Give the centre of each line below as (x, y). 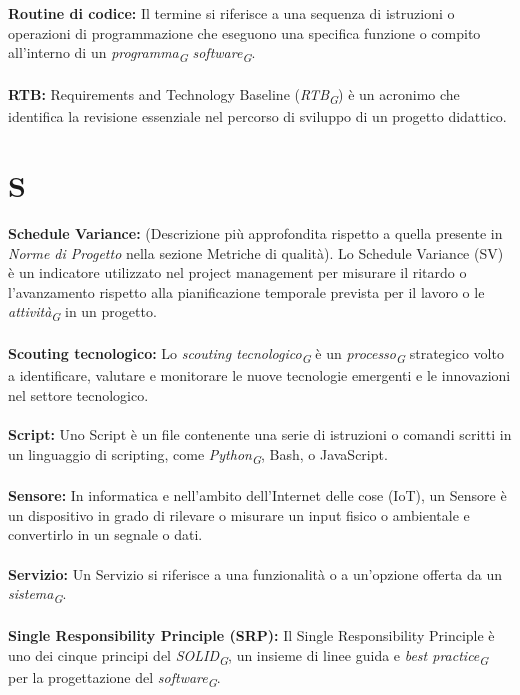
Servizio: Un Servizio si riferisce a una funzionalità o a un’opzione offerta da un (255, 573)
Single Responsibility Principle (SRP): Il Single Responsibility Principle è (251, 634)
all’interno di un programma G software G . (132, 54)
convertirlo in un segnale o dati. (105, 534)
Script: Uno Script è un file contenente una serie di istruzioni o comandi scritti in (260, 433)
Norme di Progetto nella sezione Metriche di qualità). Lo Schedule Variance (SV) (256, 252)
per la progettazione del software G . (114, 678)
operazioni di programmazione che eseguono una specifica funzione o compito (244, 32)
